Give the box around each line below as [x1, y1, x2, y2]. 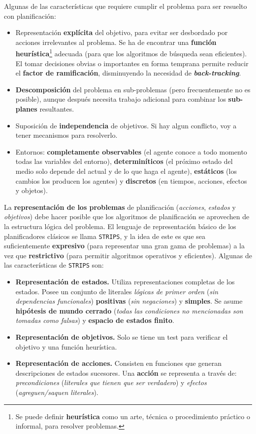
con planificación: [4, 10, 56, 21]
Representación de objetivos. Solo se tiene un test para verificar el [15, 332, 228, 342]
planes [15, 104, 37, 114]
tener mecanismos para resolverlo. [15, 130, 118, 140]
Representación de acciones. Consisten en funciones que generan [15, 358, 222, 368]
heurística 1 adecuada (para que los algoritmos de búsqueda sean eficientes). [15, 47, 247, 59]
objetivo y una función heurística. [15, 341, 117, 352]
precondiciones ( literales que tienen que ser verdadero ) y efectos [15, 377, 207, 388]
